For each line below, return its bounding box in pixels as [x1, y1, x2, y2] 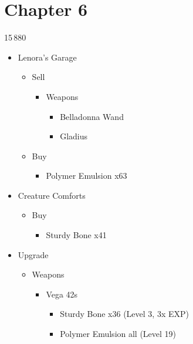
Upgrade [18, 248, 49, 260]
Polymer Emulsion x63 [46, 169, 127, 182]
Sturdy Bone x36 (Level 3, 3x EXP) [60, 308, 189, 320]
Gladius [60, 130, 88, 142]
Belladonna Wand [60, 110, 124, 122]
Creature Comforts [18, 189, 86, 201]
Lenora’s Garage [18, 51, 77, 63]
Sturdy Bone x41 [46, 229, 107, 241]
